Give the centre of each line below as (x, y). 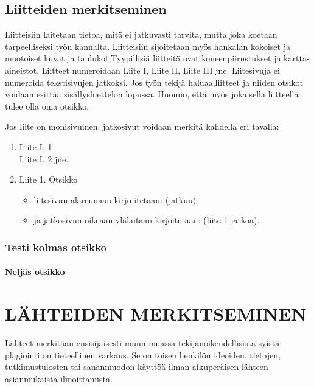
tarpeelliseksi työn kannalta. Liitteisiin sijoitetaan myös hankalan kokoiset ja (148, 46)
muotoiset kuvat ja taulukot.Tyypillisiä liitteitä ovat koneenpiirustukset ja (143, 58)
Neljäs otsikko (35, 272)
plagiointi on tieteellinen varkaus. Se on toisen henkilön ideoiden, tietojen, (143, 354)
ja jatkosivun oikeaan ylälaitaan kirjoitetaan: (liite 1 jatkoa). (147, 220)
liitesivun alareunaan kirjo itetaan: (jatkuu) (115, 199)
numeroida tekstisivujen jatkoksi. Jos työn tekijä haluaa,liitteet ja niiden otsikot (154, 82)
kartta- (297, 58)
